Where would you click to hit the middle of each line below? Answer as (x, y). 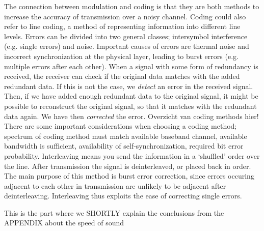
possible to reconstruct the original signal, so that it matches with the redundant (130, 106)
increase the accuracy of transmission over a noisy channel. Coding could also (125, 16)
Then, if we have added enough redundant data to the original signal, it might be (131, 96)
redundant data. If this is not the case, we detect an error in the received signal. (129, 86)
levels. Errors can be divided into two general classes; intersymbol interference (126, 36)
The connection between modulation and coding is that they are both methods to (132, 6)
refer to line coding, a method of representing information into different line (122, 26)
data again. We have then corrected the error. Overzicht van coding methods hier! (131, 116)
